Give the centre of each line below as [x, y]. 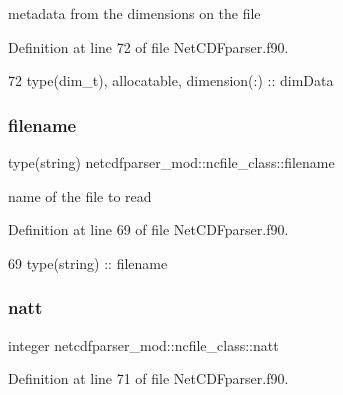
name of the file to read [80, 195]
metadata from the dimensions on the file [134, 13]
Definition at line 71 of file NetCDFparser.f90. [148, 378]
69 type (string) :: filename [88, 262]
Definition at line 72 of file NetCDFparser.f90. [148, 46]
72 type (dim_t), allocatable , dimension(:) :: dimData [171, 80]
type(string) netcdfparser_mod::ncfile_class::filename [171, 162]
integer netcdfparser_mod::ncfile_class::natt [143, 344]
